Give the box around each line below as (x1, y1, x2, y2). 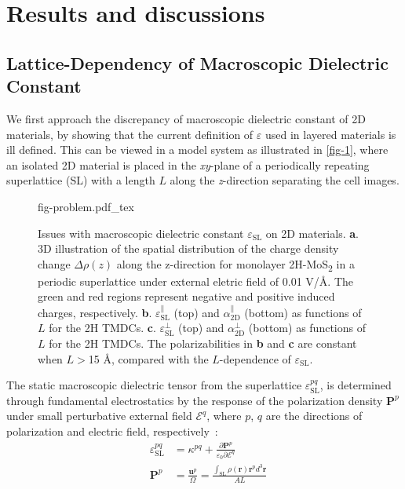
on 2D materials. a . (265, 224, 359, 241)
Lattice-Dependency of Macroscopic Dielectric (6, 50, 389, 75)
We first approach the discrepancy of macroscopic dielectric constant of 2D (6, 110, 367, 126)
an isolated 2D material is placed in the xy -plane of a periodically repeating (6, 156, 370, 173)
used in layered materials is (265, 126, 396, 142)
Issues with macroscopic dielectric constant (38, 224, 244, 241)
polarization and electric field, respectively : (6, 423, 218, 439)
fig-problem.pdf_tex (38, 198, 134, 214)
